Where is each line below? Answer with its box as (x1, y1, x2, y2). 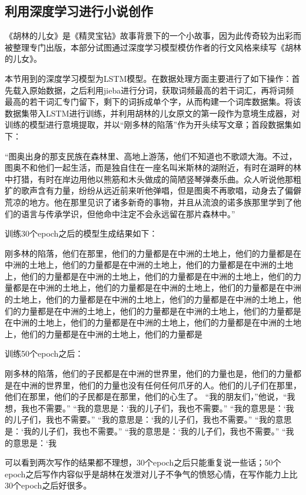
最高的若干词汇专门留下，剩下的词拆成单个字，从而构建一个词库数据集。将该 (5, 95, 301, 108)
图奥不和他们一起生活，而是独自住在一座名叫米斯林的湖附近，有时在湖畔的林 (5, 161, 301, 174)
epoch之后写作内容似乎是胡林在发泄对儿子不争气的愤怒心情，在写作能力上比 (5, 467, 298, 480)
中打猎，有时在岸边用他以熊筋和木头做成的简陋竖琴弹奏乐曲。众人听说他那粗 (5, 172, 301, 185)
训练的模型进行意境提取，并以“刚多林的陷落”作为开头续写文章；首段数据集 (5, 118, 293, 131)
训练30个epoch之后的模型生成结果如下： (5, 227, 158, 240)
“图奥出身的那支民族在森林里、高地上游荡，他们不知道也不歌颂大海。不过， (5, 150, 297, 162)
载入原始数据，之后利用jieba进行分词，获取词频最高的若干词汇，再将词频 (12, 84, 294, 96)
